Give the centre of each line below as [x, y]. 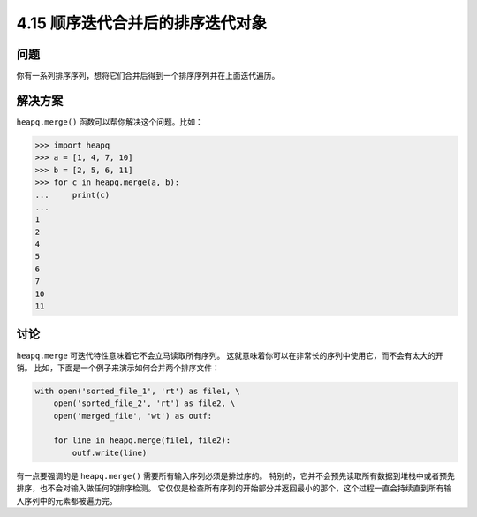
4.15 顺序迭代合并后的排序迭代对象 [141, 23]
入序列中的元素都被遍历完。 [67, 500]
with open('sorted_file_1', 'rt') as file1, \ [137, 391]
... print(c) [72, 195]
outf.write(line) [110, 452]
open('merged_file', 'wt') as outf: [132, 416]
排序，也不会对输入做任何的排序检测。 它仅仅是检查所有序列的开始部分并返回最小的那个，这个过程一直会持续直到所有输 [234, 488]
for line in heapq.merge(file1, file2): [142, 441]
